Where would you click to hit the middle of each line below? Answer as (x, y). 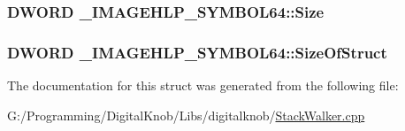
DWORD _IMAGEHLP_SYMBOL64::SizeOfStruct (197, 52)
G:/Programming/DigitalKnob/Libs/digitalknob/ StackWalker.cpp (186, 115)
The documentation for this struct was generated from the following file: (203, 85)
